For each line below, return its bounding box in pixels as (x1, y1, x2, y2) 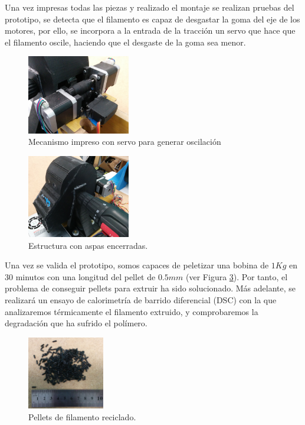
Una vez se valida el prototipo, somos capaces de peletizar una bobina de (5, 259, 269, 271)
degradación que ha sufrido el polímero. (5, 317, 147, 329)
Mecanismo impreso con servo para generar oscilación (28, 135, 221, 148)
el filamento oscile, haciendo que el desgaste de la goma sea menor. (5, 35, 246, 48)
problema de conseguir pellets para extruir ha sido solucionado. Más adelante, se (5, 282, 296, 294)
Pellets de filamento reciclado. (28, 410, 136, 423)
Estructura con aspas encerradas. (28, 239, 148, 251)
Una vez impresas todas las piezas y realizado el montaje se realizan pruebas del (5, 1, 294, 13)
